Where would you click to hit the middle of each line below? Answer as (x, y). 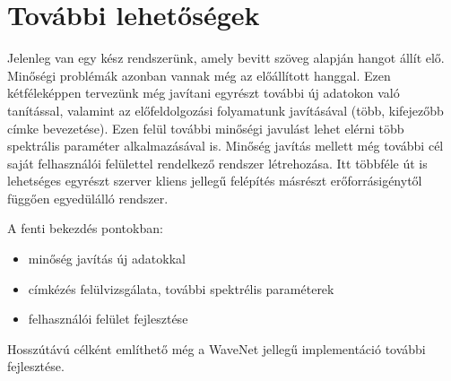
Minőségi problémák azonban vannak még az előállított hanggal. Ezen (199, 75)
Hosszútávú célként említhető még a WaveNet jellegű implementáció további (217, 348)
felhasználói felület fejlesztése (108, 319)
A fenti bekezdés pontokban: (85, 228)
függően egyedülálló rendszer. (88, 198)
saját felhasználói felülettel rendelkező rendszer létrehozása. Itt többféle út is (217, 163)
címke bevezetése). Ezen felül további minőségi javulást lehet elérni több (206, 128)
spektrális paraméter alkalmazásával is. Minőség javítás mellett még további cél (225, 146)
